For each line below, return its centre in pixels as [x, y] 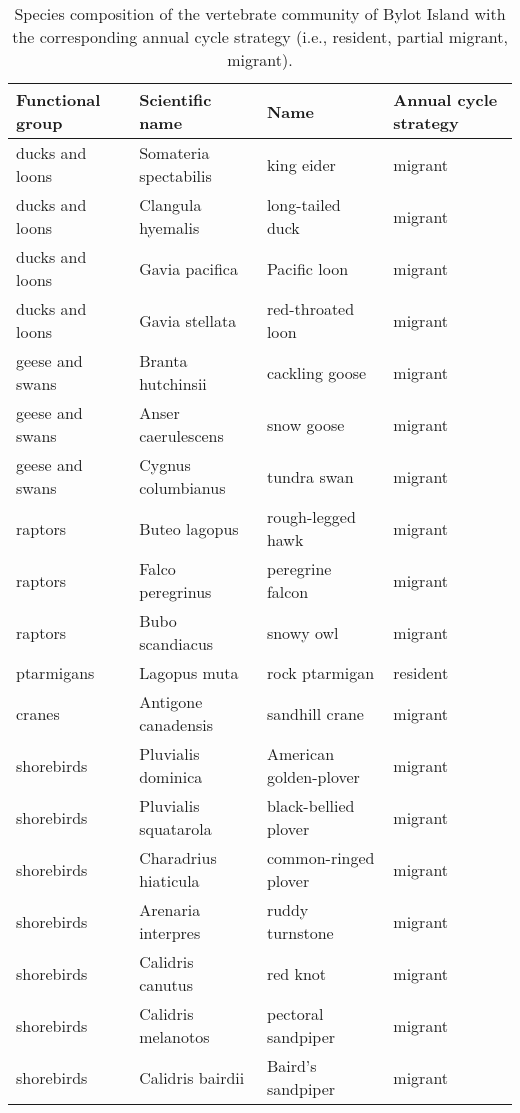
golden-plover [313, 776]
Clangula [170, 204]
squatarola [175, 828]
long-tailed [303, 204]
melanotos [174, 1036]
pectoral [295, 1013]
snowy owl [302, 632]
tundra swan [310, 476]
